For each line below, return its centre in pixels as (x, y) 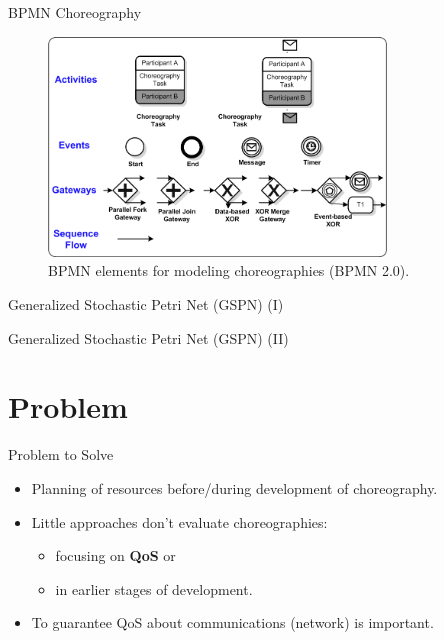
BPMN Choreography (75, 12)
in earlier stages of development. (154, 588)
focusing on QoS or (115, 555)
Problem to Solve (61, 454)
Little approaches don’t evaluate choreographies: (179, 521)
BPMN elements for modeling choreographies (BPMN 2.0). (229, 270)
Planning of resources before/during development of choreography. (234, 487)
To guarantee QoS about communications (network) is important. (232, 622)
